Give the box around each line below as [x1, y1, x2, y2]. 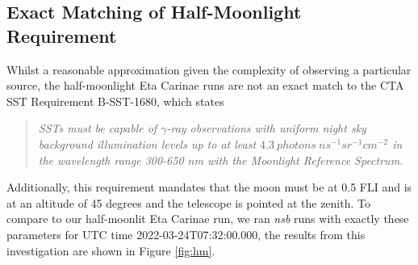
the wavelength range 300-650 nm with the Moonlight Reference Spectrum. [38, 151, 403, 168]
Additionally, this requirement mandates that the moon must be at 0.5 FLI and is [6, 179, 412, 196]
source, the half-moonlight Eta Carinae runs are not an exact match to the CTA [6, 77, 404, 94]
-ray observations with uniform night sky [166, 120, 366, 137]
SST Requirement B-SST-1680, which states [6, 92, 224, 109]
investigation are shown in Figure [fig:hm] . [6, 242, 215, 259]
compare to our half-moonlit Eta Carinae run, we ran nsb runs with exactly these [6, 210, 409, 227]
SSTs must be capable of [38, 120, 157, 137]
